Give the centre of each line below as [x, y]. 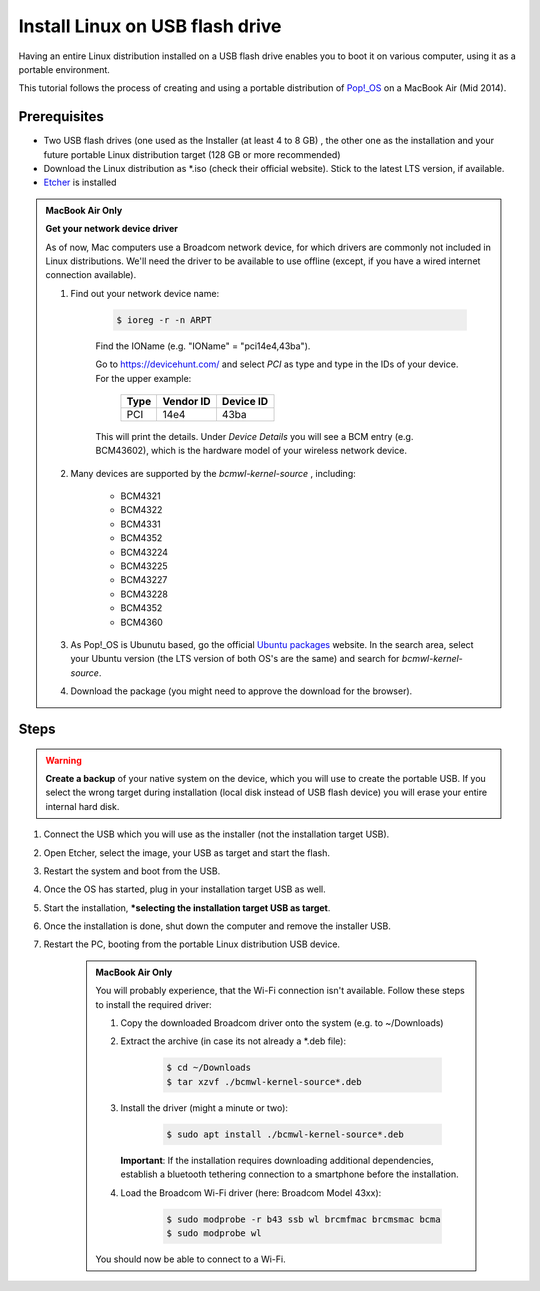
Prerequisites [61, 116]
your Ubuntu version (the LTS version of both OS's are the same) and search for [235, 659]
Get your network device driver [112, 229]
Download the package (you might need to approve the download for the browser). [241, 691]
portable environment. [64, 69]
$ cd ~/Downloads [209, 1068]
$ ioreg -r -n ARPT [164, 319]
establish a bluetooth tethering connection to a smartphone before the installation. [289, 1174]
